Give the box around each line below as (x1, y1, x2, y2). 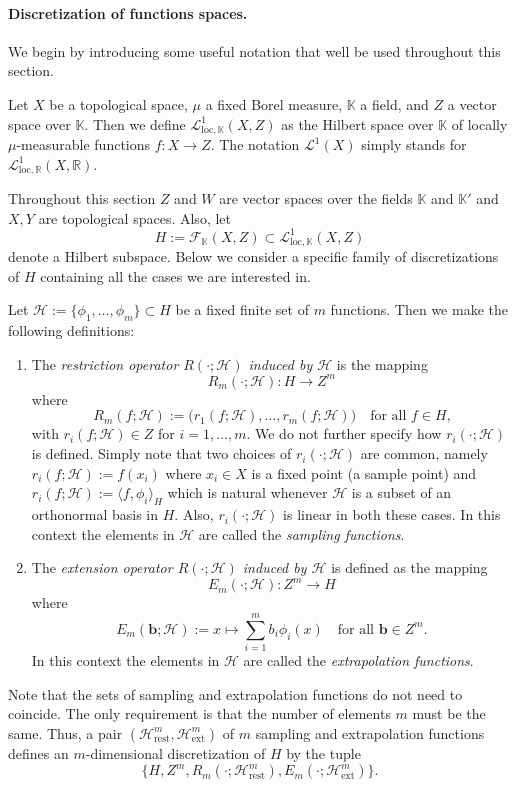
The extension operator (31, 557, 173, 578)
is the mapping (336, 353, 428, 374)
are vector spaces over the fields (219, 188, 413, 209)
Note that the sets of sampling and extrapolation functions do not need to (8, 683, 463, 704)
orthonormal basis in (31, 504, 159, 525)
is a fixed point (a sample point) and (251, 462, 477, 483)
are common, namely (360, 443, 488, 464)
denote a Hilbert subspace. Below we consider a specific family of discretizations (8, 246, 499, 267)
